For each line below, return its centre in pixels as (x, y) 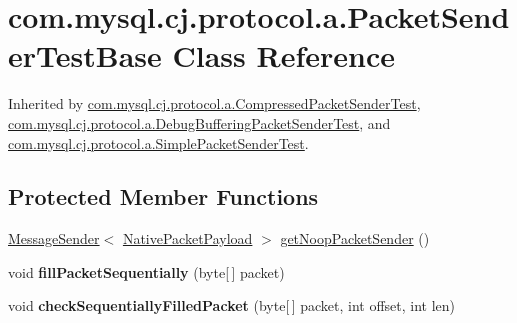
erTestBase (85, 55)
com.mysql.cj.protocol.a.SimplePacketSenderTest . (158, 142)
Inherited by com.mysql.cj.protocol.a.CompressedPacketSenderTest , (214, 103)
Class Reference (283, 55)
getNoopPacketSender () (355, 238)
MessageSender (54, 238)
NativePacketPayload (187, 238)
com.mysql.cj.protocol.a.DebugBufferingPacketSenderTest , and (199, 122)
